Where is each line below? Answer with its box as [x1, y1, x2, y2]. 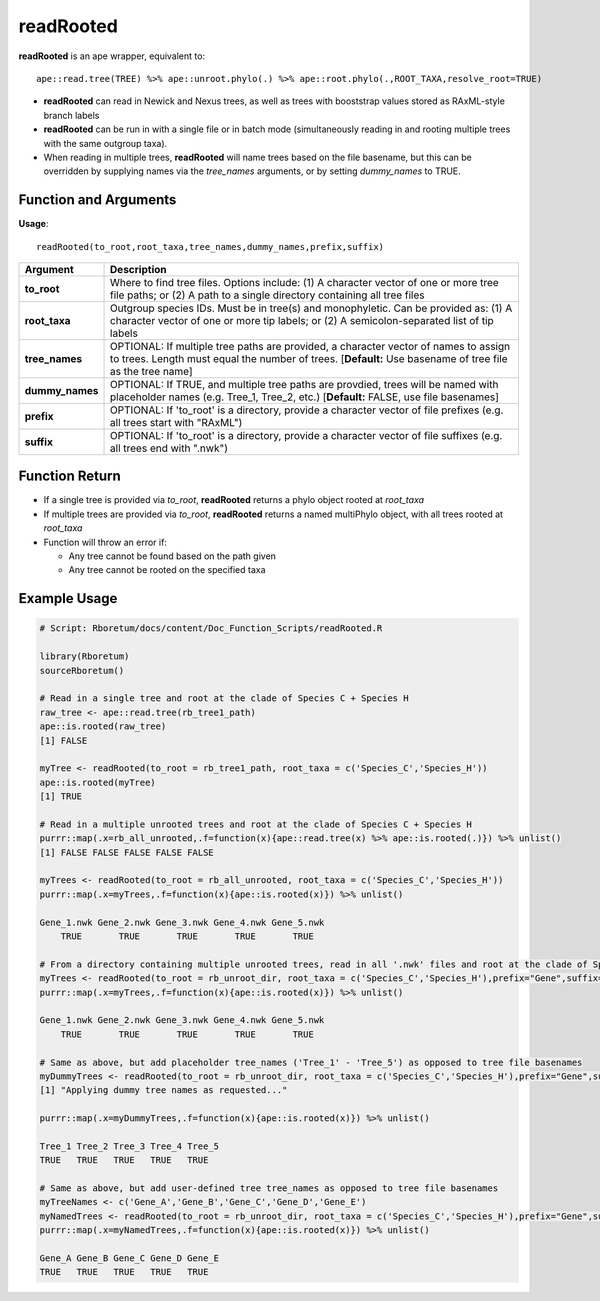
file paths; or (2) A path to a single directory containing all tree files [110, 288, 425, 302]
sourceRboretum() [39, 665, 125, 676]
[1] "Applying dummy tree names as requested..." [39, 1085, 288, 1096]
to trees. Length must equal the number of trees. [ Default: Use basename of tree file [110, 351, 509, 365]
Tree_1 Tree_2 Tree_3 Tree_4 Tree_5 [39, 1140, 220, 1152]
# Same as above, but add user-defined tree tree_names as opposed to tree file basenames [39, 1183, 499, 1194]
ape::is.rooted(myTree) [39, 776, 157, 788]
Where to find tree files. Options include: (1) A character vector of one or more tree [110, 275, 499, 289]
